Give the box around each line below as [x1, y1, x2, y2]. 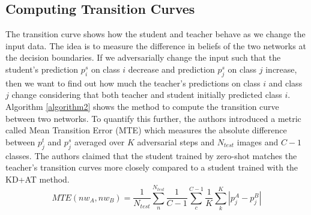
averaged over [74, 135, 125, 148]
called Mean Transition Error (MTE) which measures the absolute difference [5, 124, 287, 136]
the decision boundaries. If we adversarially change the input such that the [5, 51, 281, 64]
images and [237, 135, 279, 148]
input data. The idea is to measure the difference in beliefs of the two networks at [5, 39, 306, 52]
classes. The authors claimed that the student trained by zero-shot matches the [5, 149, 297, 162]
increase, [265, 62, 297, 75]
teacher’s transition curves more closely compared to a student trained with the [5, 161, 298, 174]
